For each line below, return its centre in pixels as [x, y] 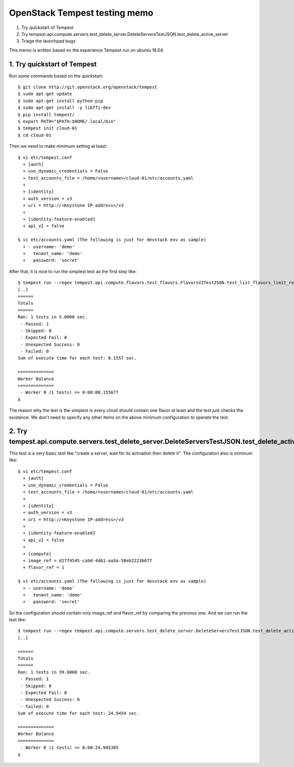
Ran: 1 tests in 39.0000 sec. [54, 672]
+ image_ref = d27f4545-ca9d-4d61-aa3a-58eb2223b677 [87, 561]
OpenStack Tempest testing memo [81, 13]
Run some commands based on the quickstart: [56, 76]
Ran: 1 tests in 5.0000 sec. [53, 317]
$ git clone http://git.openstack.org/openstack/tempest [88, 87]
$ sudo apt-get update [45, 94]
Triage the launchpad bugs [49, 41]
